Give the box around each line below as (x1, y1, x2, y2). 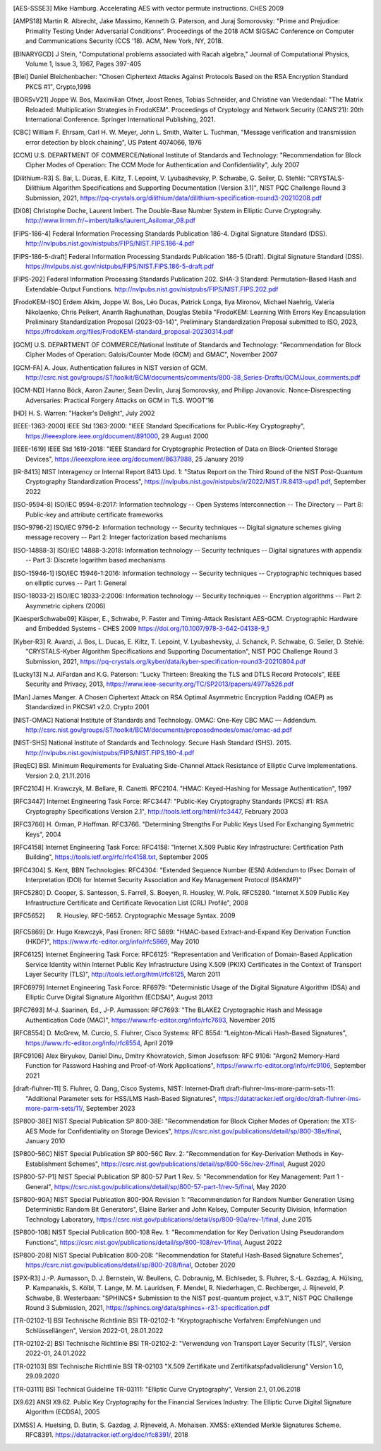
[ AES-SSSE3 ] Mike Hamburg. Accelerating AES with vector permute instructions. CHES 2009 (13, 4, 284, 12)
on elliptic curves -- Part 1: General (25, 579, 127, 587)
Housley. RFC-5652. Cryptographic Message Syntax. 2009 (64, 911, 236, 920)
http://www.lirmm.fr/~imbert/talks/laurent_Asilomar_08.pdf (25, 216, 196, 225)
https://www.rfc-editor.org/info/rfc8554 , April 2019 (25, 1038, 174, 1047)
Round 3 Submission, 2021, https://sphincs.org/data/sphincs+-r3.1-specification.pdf (25, 1303, 270, 1312)
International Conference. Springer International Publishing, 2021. (25, 115, 216, 124)
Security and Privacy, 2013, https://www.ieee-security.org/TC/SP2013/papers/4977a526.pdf (25, 680, 294, 688)
